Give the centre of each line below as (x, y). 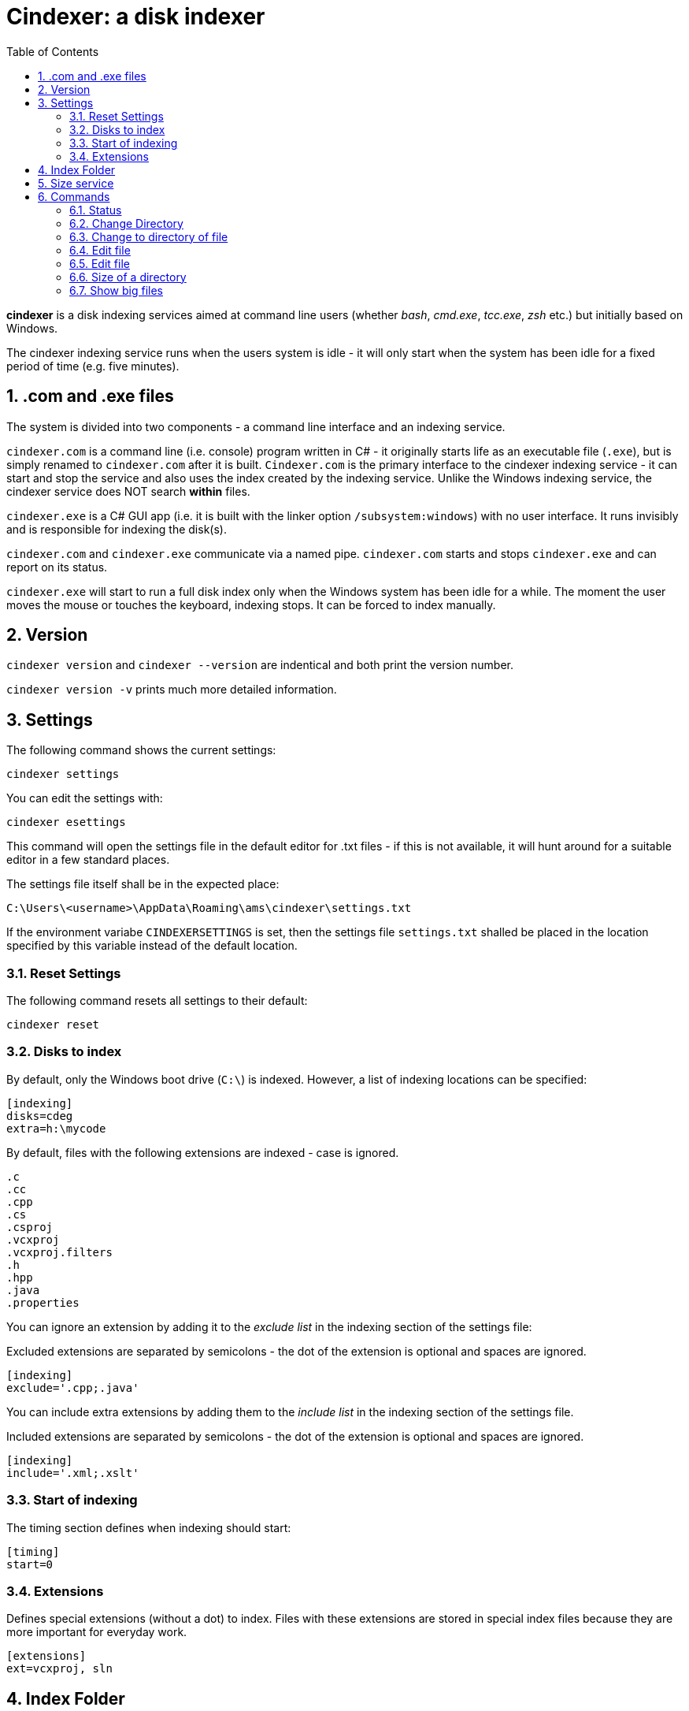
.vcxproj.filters (59, 1252)
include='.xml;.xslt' (73, 1473)
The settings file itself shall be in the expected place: (143, 884)
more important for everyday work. (97, 1632)
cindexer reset (53, 1025)
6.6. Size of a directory (128, 277)
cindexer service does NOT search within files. (128, 491)
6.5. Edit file (100, 263)
